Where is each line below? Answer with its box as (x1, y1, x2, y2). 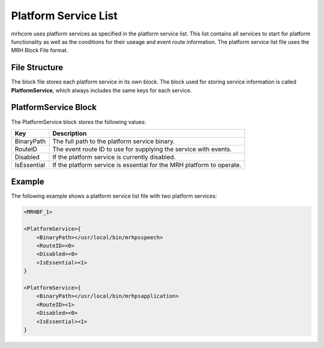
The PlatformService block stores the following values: (11, 118, 146, 126)
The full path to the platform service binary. (52, 137, 175, 145)
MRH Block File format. (11, 47, 68, 54)
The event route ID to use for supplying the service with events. (52, 145, 232, 153)
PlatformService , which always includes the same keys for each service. (11, 87, 192, 94)
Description (52, 129, 87, 138)
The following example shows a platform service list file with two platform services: (11, 192, 217, 200)
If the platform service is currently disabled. (52, 153, 176, 161)
